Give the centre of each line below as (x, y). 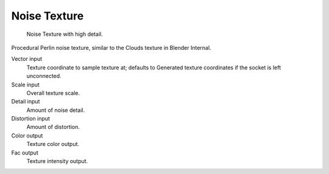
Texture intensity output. (57, 161)
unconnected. (44, 76)
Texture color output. (53, 144)
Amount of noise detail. (56, 110)
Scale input (25, 85)
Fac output (25, 153)
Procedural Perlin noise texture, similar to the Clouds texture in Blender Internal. (111, 47)
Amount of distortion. (53, 127)
